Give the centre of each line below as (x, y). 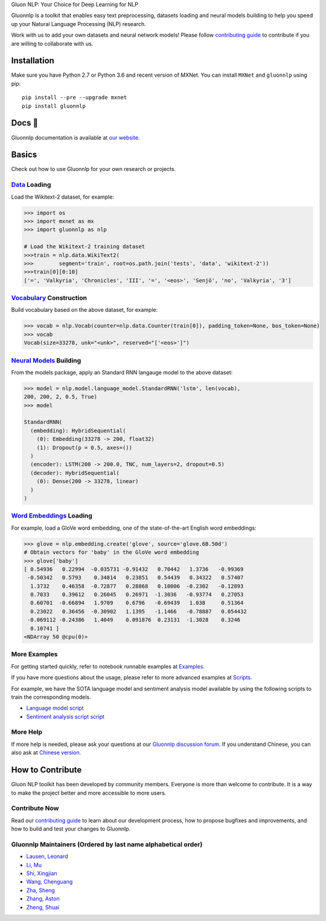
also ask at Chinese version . (46, 753)
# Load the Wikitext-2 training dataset (84, 247)
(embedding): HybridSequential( (78, 431)
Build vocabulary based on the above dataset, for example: (85, 310)
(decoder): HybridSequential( (75, 473)
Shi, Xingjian (42, 873)
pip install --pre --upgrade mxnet (75, 98)
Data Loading (31, 185)
